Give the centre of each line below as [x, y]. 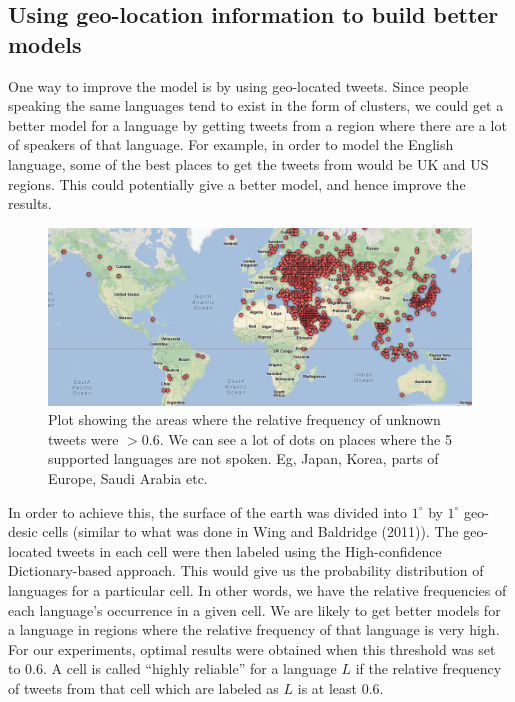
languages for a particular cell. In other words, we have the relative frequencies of [257, 590]
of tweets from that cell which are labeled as [143, 687]
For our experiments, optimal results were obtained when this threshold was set [252, 648]
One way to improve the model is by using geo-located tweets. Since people [238, 85]
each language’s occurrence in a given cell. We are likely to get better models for [254, 609]
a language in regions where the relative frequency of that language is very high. [254, 629]
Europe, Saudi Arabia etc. [128, 478]
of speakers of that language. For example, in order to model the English [231, 144]
